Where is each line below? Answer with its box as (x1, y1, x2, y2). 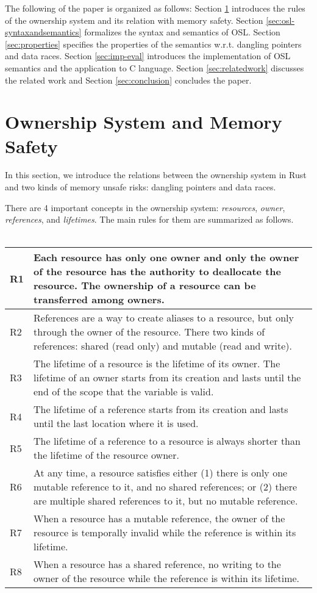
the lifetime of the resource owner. (34, 448, 179, 462)
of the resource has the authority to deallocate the (34, 264, 281, 279)
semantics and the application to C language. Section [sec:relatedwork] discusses (5, 61, 304, 74)
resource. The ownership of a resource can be (34, 278, 256, 293)
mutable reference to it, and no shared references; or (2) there (34, 480, 297, 494)
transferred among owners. (34, 292, 165, 307)
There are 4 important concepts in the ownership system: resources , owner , (5, 201, 285, 214)
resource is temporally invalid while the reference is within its (34, 525, 296, 540)
